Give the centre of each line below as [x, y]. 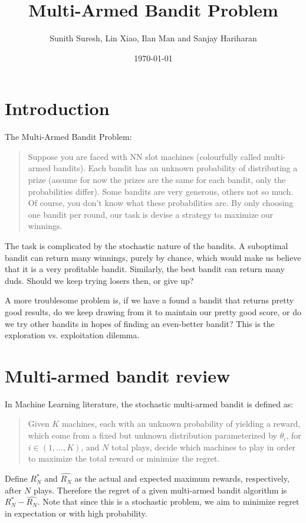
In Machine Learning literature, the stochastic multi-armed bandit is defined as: [149, 403]
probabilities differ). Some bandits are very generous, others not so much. [161, 191]
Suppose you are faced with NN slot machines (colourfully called [144, 156]
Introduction [57, 108]
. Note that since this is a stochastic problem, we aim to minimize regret [168, 501]
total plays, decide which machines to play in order [203, 447]
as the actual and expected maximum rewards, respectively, [182, 478]
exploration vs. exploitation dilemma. [72, 335]
